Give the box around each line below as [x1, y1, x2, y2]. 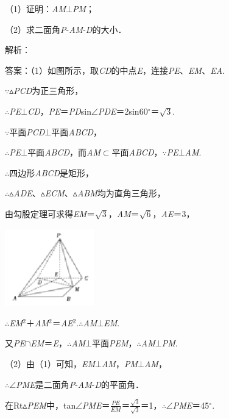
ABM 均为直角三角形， [77, 187, 166, 199]
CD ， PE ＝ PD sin [27, 104, 91, 117]
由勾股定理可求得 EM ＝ [5, 207, 96, 220]
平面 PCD [9, 125, 45, 138]
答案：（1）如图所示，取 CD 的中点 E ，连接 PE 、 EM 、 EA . [5, 63, 225, 76]
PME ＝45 [172, 398, 210, 411]
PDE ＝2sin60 [97, 104, 148, 117]
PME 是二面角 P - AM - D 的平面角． [16, 378, 144, 390]
